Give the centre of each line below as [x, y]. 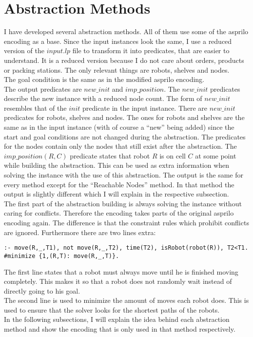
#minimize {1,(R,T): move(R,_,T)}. [62, 256]
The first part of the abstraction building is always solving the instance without [123, 203]
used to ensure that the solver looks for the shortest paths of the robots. [112, 309]
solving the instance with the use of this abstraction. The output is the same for [124, 175]
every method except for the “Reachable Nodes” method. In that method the [119, 184]
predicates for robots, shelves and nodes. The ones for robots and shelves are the [124, 117]
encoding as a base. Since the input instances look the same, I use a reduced [118, 41]
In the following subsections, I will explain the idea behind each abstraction [117, 319]
